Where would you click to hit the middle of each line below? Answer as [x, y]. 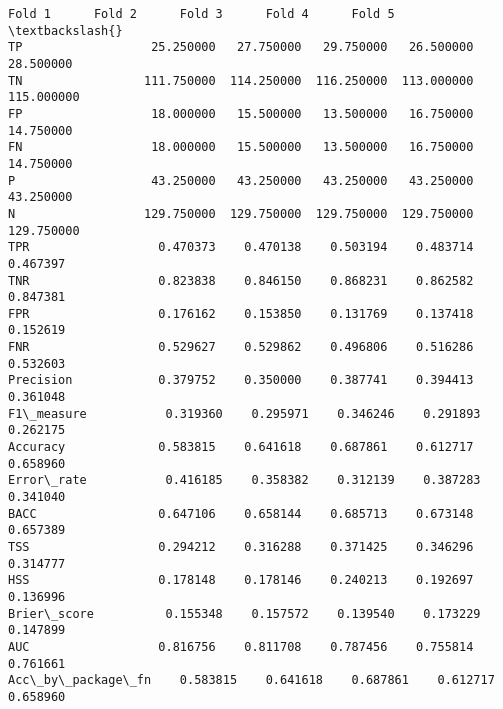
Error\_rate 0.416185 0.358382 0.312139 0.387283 [244, 480]
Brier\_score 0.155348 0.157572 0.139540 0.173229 [244, 613]
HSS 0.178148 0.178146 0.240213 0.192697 [241, 580]
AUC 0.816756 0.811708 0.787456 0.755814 [241, 646]
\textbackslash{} [65, 30]
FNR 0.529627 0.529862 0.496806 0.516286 [241, 347]
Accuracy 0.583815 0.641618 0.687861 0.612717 [241, 447]
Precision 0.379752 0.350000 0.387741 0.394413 [241, 380]
